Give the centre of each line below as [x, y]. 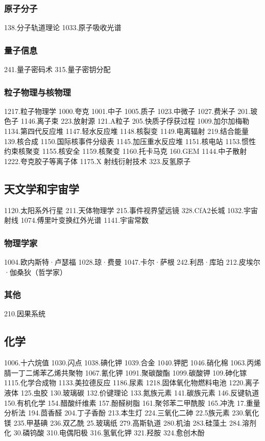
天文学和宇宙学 [42, 188]
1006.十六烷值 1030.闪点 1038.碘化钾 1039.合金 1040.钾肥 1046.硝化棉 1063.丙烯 [133, 363]
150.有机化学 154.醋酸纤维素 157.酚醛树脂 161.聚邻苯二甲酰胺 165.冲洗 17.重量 [132, 402]
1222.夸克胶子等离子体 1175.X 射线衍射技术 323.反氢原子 [98, 161]
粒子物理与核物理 [38, 92]
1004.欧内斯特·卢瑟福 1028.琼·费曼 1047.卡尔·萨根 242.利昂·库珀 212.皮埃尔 [132, 262]
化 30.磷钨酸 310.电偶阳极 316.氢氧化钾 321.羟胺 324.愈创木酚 [104, 433]
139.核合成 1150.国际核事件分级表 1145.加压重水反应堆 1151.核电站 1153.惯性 [130, 141]
